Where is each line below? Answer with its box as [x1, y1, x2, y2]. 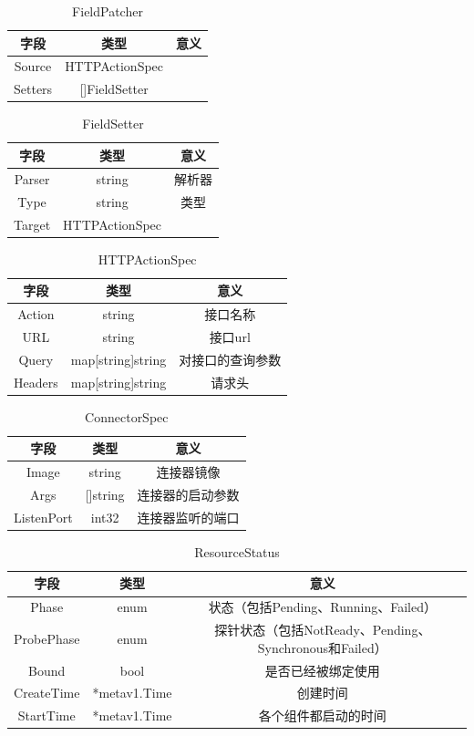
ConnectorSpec [85, 407, 169, 426]
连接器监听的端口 [137, 507, 240, 526]
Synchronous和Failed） [257, 638, 387, 657]
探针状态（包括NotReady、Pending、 [214, 620, 431, 639]
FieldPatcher [72, 2, 143, 20]
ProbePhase [14, 628, 80, 648]
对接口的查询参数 [179, 349, 282, 368]
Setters [14, 79, 53, 98]
